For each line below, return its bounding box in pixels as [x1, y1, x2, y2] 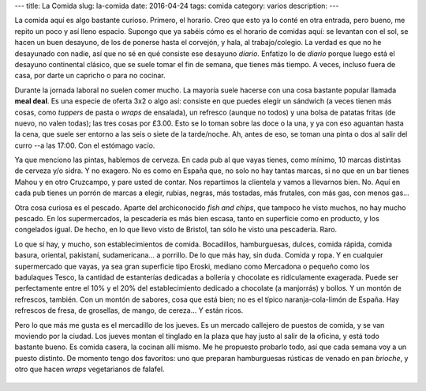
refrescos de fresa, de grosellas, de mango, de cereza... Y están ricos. [14, 306, 244, 315]
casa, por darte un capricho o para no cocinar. [14, 71, 166, 81]
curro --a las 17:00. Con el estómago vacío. [14, 141, 155, 150]
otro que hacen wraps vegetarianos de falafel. [14, 364, 165, 374]
